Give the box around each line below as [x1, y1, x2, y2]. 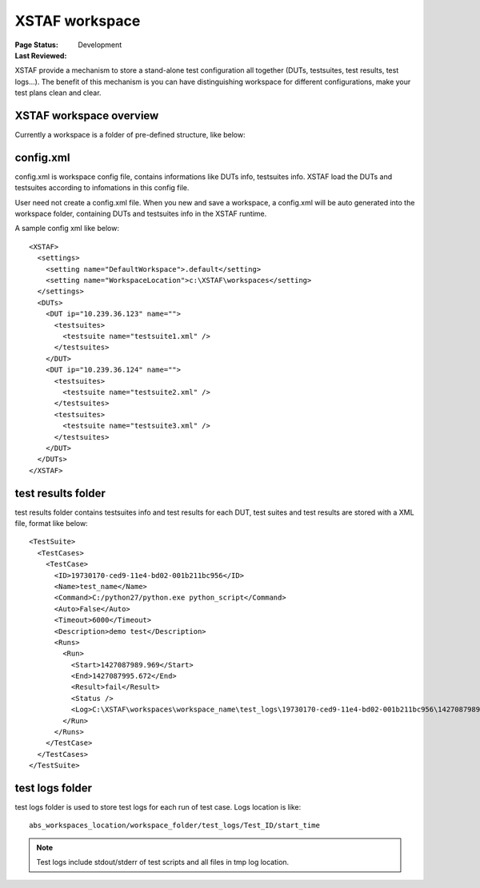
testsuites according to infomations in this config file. [14, 183, 190, 193]
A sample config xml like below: [14, 224, 120, 233]
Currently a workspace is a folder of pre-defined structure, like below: [14, 130, 246, 140]
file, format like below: [14, 518, 88, 528]
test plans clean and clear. [14, 88, 102, 98]
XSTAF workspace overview [14, 109, 159, 122]
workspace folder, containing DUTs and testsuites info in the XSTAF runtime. [14, 209, 267, 219]
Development [78, 40, 122, 50]
